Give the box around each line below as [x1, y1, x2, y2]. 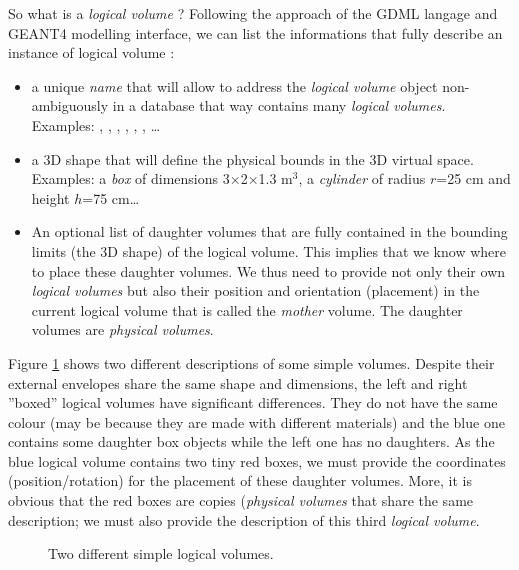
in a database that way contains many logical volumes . [112, 95, 446, 116]
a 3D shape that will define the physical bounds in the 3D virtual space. [31, 148, 474, 169]
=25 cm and [436, 168, 511, 189]
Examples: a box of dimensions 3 [31, 168, 230, 189]
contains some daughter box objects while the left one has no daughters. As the [8, 431, 495, 452]
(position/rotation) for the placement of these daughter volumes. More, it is [8, 470, 473, 491]
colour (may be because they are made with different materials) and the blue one [8, 411, 505, 432]
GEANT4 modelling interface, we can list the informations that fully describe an [8, 22, 503, 43]
